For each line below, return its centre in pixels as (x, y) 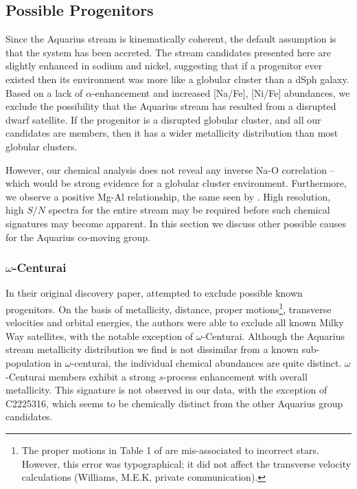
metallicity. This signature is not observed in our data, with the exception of (166, 390)
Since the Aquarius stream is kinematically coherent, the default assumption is (171, 39)
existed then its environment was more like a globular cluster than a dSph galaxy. (177, 79)
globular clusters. (42, 146)
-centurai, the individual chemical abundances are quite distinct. (206, 362)
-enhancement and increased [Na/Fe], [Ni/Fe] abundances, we (221, 92)
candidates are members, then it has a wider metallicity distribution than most (172, 133)
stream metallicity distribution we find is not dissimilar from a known (152, 349)
